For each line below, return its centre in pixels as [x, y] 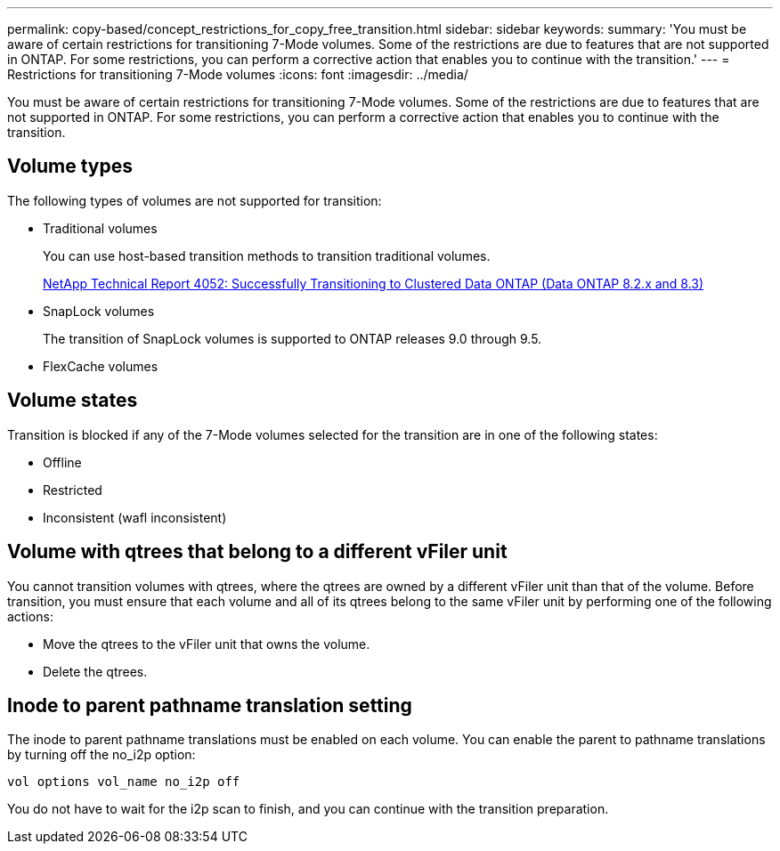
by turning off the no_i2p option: [102, 755]
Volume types [70, 166]
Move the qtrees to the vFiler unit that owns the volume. [207, 644]
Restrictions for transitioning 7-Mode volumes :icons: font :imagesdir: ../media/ [238, 74]
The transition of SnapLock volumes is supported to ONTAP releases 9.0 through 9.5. [292, 338]
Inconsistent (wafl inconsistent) [135, 517]
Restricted [73, 490]
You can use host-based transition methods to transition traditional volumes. [267, 255]
